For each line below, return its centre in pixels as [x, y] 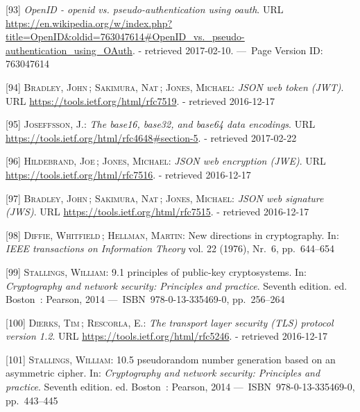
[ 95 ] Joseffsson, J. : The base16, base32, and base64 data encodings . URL [161, 124]
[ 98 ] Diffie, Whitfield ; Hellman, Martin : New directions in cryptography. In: [172, 234]
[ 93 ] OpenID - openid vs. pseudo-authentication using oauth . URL [145, 9]
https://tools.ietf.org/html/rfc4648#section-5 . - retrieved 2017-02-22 [151, 137]
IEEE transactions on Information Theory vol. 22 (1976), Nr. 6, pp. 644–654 [170, 248]
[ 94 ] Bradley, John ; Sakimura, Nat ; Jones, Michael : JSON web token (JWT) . [175, 86]
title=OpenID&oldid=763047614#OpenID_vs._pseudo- [125, 36]
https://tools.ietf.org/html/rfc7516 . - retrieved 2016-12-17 [128, 174]
